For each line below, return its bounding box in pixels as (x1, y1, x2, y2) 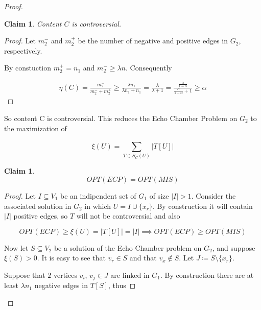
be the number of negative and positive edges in (78, 35, 228, 46)
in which (84, 200, 111, 211)
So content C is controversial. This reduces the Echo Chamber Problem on (4, 113, 238, 124)
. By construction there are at (160, 269, 254, 280)
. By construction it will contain (152, 200, 253, 211)
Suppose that (4, 269, 45, 280)
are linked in (110, 269, 150, 280)
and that (129, 252, 157, 263)
